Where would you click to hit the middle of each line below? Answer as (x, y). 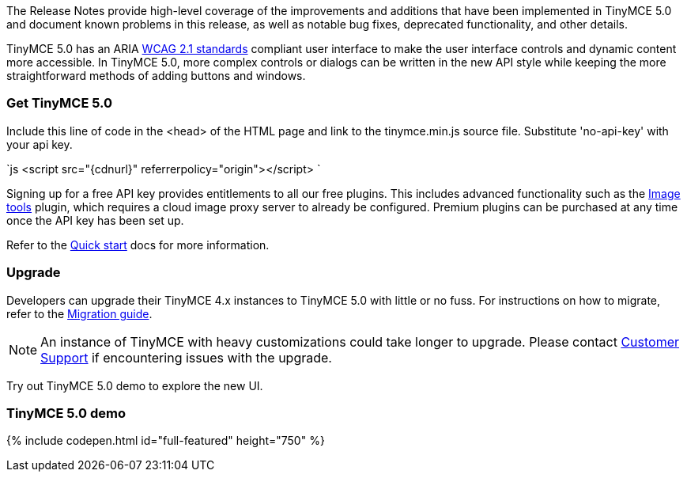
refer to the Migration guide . (79, 313)
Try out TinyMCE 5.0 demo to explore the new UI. (135, 385)
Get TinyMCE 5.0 (60, 103)
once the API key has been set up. (95, 220)
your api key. (40, 144)
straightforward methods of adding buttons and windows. (156, 76)
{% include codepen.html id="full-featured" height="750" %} (166, 441)
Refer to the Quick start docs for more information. (138, 245)
